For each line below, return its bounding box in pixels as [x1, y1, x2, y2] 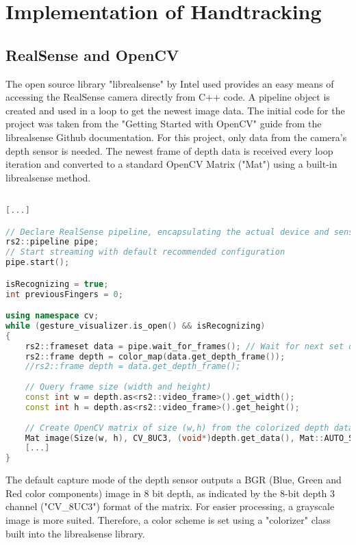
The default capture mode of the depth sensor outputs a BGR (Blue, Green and [5, 472, 342, 487]
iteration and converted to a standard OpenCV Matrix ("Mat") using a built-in [5, 157, 338, 171]
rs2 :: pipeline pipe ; [5, 237, 99, 247]
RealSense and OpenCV [5, 44, 179, 65]
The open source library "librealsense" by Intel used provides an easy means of [5, 76, 334, 90]
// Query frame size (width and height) [25, 382, 212, 392]
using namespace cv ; [5, 311, 99, 321]
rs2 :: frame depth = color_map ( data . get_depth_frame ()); [25, 351, 285, 362]
